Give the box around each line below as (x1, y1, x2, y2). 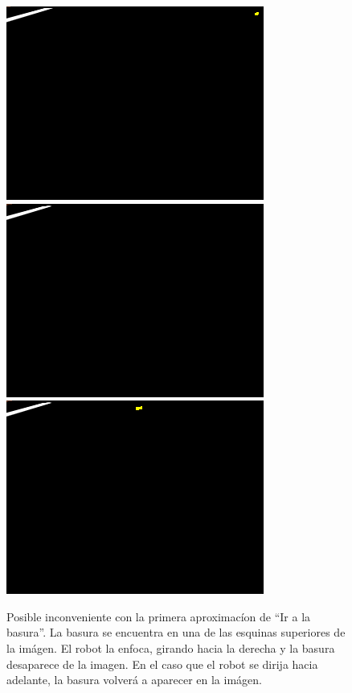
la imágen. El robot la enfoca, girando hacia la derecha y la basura (6, 639, 335, 656)
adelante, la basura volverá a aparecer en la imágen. (6, 671, 262, 688)
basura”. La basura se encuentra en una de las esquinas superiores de (6, 624, 346, 641)
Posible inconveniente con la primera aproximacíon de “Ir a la (6, 608, 311, 625)
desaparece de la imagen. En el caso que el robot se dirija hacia (6, 655, 318, 672)
